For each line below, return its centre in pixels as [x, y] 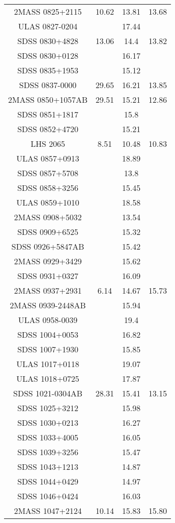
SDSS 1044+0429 [48, 481]
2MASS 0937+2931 [48, 290]
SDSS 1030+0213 [48, 423]
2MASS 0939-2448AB [48, 305]
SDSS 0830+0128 [48, 55]
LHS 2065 [48, 144]
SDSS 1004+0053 [48, 334]
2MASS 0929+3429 [48, 261]
